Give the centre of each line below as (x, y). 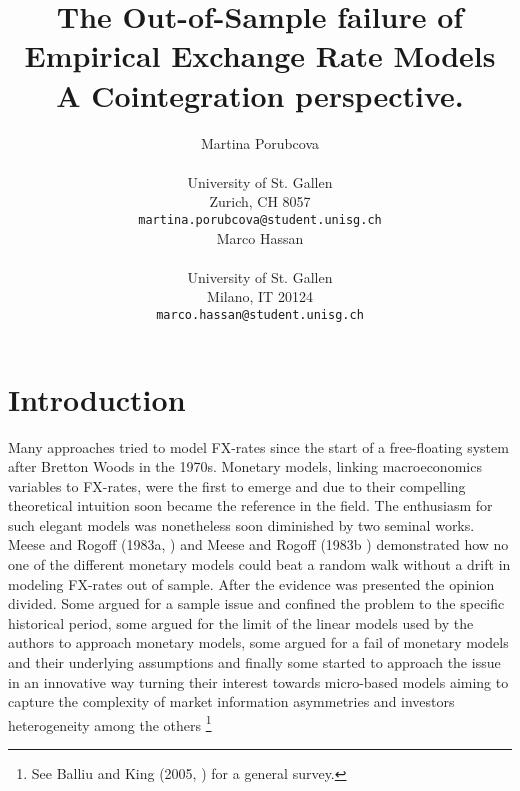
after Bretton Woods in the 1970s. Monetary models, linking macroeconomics (245, 466)
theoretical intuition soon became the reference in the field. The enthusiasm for (250, 505)
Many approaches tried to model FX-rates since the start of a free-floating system (258, 446)
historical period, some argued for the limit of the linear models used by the (241, 622)
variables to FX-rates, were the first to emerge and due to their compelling (237, 485)
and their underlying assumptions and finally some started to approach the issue (254, 662)
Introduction (97, 398)
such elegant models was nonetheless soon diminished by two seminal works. (241, 524)
